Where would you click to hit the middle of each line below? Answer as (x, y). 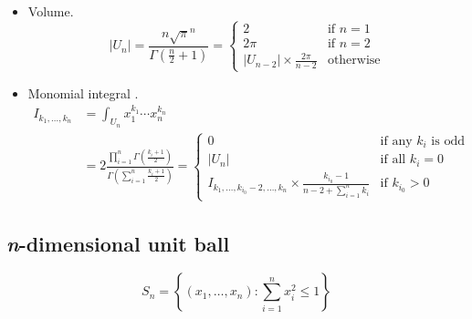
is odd (448, 141)
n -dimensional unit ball (118, 243)
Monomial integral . (83, 93)
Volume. (51, 11)
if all (393, 160)
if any (396, 141)
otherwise (354, 61)
